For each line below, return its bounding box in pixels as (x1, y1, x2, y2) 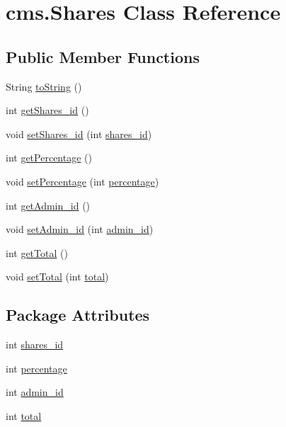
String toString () (6, 79, 82, 93)
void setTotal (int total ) (6, 269, 109, 284)
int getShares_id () (6, 103, 89, 118)
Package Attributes (6, 304, 150, 326)
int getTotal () (6, 245, 68, 260)
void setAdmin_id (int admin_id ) (6, 222, 154, 237)
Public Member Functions (6, 45, 200, 67)
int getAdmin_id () (6, 198, 91, 212)
